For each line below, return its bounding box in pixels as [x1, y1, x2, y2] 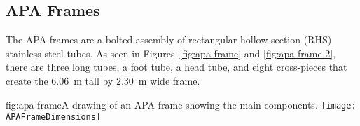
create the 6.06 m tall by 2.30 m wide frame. [6, 73, 200, 87]
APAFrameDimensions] [6, 112, 102, 122]
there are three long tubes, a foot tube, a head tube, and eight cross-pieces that [6, 59, 347, 74]
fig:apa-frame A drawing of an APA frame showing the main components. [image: [6, 97, 356, 111]
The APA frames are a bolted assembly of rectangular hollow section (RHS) [6, 32, 332, 47]
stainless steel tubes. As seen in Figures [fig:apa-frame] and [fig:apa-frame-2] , [6, 45, 336, 60]
